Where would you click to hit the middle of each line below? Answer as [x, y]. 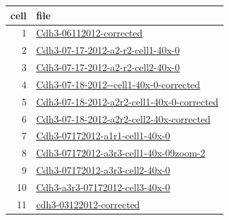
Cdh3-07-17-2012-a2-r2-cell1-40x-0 [108, 50]
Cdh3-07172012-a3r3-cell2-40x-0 [103, 170]
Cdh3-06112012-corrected [89, 33]
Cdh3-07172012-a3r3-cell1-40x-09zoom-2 [121, 153]
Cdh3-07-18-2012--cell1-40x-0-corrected [118, 84]
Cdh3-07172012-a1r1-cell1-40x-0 [103, 136]
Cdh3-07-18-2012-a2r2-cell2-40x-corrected [123, 118]
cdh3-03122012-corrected [88, 204]
